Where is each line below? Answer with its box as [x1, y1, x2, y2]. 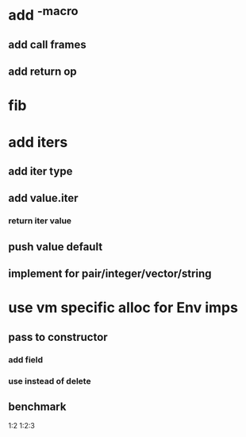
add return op [8, 65, 77, 79]
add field [8, 354, 44, 365]
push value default [8, 240, 103, 253]
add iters [8, 133, 68, 151]
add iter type [8, 164, 73, 178]
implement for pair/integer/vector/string [8, 267, 212, 280]
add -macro [8, 3, 79, 25]
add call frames [8, 37, 86, 51]
